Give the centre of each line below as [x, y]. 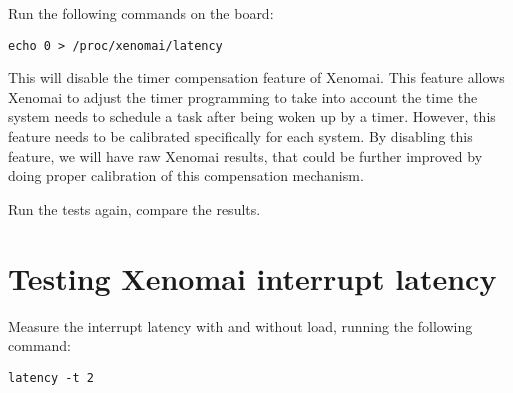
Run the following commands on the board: [141, 13]
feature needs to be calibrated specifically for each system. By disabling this [240, 136]
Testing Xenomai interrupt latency [252, 277]
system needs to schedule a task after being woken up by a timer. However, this [252, 116]
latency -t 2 [51, 377]
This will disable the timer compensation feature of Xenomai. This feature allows [256, 77]
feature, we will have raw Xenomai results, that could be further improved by [245, 155]
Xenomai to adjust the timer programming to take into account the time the [243, 96]
